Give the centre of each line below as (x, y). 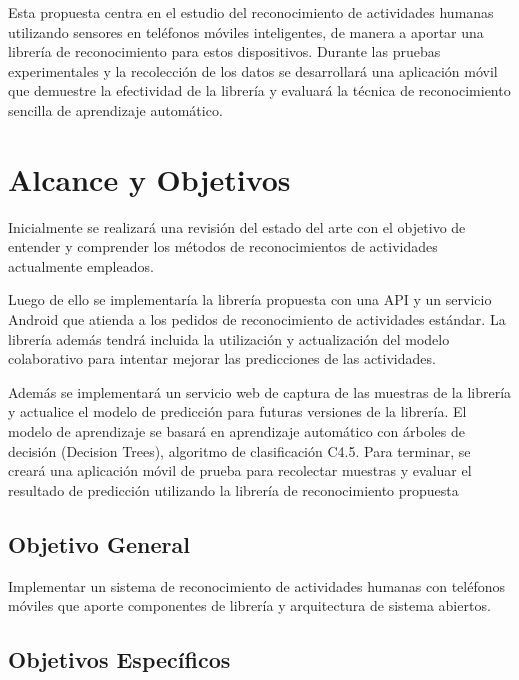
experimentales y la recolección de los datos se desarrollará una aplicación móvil (253, 70)
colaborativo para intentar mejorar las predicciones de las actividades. (222, 358)
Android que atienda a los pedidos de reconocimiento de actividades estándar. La (257, 319)
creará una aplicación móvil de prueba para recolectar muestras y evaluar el (240, 470)
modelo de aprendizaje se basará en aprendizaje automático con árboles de (236, 431)
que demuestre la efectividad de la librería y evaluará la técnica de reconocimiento (259, 90)
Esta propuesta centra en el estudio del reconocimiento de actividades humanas (251, 12)
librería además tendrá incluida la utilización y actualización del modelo (229, 338)
